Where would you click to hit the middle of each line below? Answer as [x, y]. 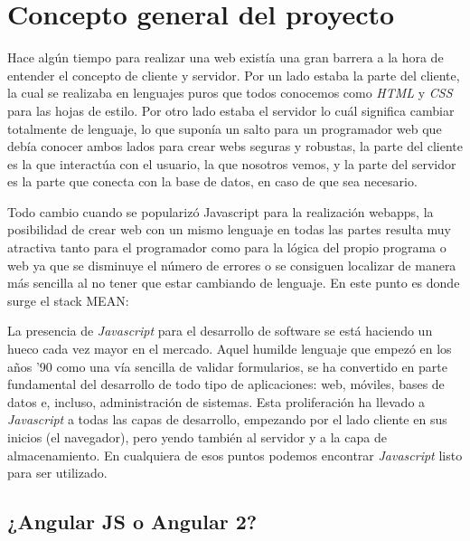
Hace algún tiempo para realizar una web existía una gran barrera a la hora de [226, 57]
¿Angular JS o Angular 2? [132, 522]
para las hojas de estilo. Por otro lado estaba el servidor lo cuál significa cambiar [231, 110]
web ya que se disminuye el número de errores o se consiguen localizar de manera [232, 265]
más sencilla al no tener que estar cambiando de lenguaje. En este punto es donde [234, 283]
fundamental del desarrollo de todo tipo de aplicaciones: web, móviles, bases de [226, 384]
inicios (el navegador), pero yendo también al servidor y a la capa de [197, 437]
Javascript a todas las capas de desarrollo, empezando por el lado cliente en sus [227, 419]
